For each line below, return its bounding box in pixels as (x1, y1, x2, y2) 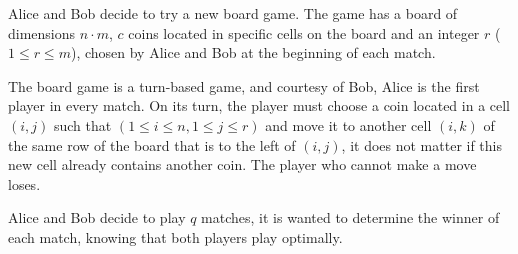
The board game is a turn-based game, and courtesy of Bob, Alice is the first (8, 75, 480, 96)
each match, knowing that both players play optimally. (8, 226, 343, 247)
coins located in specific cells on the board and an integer (128, 22, 480, 43)
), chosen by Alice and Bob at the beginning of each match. (70, 42, 436, 63)
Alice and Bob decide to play (8, 207, 186, 228)
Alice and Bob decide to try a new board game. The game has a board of (8, 3, 458, 23)
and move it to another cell (265, 114, 432, 135)
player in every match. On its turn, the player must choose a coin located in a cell (8, 95, 511, 116)
